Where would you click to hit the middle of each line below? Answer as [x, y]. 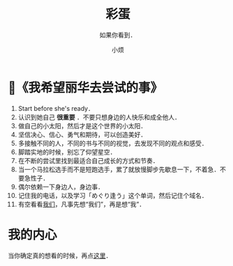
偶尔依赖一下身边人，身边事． [61, 187]
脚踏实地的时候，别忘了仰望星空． [67, 152]
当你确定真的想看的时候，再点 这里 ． [60, 256]
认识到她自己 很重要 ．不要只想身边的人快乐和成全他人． [99, 117]
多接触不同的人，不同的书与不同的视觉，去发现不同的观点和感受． [113, 143]
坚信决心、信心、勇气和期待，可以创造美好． [82, 134]
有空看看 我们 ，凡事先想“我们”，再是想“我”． [82, 204]
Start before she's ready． [56, 108]
